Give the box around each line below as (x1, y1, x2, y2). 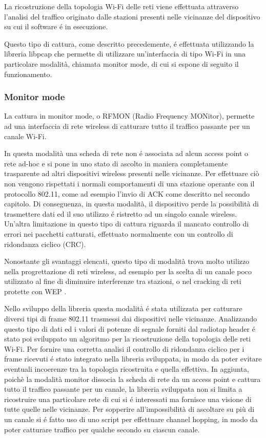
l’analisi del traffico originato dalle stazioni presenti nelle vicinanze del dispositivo (4, 11, 260, 22)
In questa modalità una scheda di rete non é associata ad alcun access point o (4, 148, 249, 159)
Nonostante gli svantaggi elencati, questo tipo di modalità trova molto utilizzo (4, 256, 250, 266)
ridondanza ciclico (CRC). (4, 238, 86, 249)
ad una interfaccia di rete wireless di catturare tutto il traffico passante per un (4, 120, 250, 131)
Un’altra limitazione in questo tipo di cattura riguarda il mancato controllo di (4, 218, 249, 229)
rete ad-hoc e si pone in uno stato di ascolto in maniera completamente (4, 158, 228, 168)
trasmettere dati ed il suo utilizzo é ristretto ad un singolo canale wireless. (4, 208, 237, 219)
